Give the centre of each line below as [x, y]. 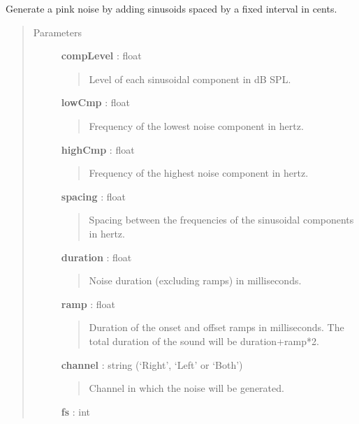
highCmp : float [98, 149]
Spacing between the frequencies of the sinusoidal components [221, 220]
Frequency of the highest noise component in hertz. [199, 173]
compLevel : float [101, 56]
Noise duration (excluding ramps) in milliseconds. [195, 280]
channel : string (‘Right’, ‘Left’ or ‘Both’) [152, 364]
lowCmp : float [95, 102]
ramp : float [88, 304]
